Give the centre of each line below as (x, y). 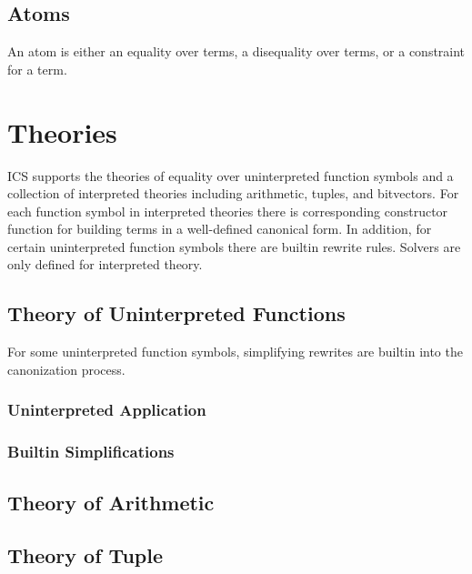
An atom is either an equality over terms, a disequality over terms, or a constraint (236, 51)
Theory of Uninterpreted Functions (176, 313)
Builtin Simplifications (91, 452)
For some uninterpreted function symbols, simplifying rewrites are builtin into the (235, 352)
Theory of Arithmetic (111, 502)
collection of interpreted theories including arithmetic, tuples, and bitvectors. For (233, 193)
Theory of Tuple (85, 555)
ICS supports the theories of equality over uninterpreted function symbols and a (231, 175)
